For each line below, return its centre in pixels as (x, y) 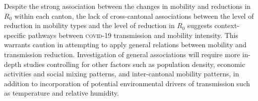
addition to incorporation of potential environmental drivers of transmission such (127, 83)
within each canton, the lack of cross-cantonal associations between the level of (134, 16)
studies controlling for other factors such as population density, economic (134, 64)
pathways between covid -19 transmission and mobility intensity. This (133, 35)
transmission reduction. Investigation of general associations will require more (122, 54)
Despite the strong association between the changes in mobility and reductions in (127, 6)
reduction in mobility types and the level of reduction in (89, 25)
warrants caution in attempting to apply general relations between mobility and (125, 45)
